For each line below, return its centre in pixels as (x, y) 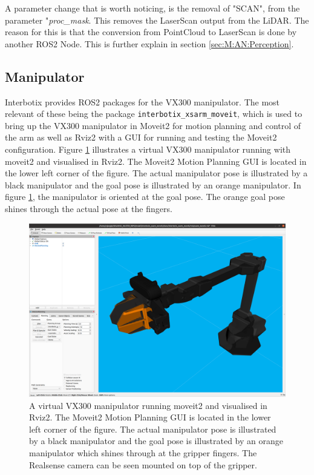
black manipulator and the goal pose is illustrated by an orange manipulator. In (153, 184)
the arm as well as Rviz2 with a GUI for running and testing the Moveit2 (141, 137)
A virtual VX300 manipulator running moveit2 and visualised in (148, 405)
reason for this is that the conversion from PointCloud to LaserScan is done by (151, 32)
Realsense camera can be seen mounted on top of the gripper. (143, 464)
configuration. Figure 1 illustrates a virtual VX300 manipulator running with (148, 149)
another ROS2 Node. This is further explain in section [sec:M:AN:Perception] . (149, 43)
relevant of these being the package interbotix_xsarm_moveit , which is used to (154, 114)
